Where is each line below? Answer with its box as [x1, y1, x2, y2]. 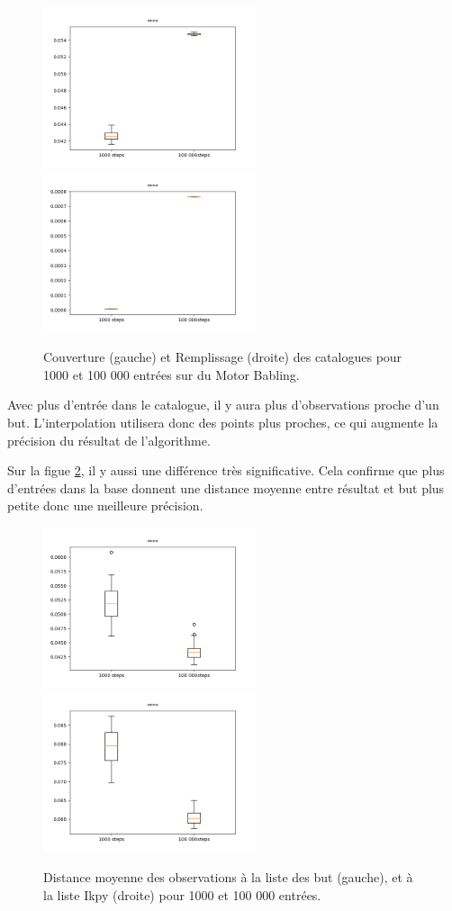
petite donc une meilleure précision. [7, 496, 203, 515]
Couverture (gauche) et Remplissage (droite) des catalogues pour [43, 347, 402, 366]
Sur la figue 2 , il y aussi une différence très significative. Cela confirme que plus [7, 461, 445, 480]
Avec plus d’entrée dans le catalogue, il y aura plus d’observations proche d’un [7, 395, 439, 414]
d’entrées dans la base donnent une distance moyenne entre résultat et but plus [7, 478, 445, 497]
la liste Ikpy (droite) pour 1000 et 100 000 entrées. [43, 885, 321, 904]
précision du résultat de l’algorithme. [7, 430, 211, 449]
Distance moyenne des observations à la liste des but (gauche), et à [43, 868, 413, 887]
